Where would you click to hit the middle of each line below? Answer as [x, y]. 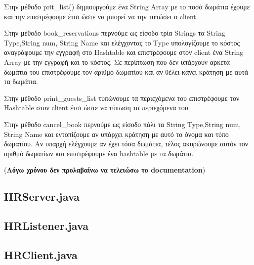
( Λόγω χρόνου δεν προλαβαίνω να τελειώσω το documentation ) [105, 170]
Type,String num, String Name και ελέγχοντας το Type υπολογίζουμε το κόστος [122, 42]
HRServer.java [42, 197]
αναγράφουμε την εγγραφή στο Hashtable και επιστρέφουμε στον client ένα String [124, 52]
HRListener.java [46, 226]
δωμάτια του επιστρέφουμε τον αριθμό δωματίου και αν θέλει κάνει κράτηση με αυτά [126, 71]
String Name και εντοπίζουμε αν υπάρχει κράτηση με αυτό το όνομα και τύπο [116, 134]
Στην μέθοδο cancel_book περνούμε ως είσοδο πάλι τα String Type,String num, [123, 124]
